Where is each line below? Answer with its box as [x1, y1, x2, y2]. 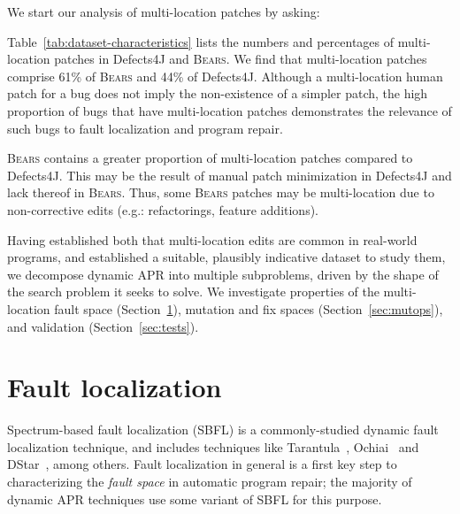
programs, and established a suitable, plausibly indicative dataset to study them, [7, 248, 446, 266]
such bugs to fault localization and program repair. [7, 119, 283, 137]
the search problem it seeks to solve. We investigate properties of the [7, 282, 379, 301]
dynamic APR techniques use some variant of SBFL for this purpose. [7, 489, 382, 508]
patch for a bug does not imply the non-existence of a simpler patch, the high [7, 84, 428, 103]
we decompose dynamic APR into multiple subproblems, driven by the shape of [7, 265, 439, 283]
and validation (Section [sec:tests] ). [7, 317, 199, 335]
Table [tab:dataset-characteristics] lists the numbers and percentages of [7, 32, 395, 50]
